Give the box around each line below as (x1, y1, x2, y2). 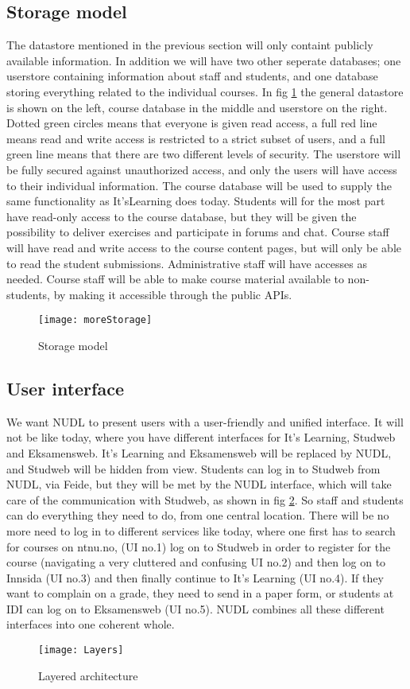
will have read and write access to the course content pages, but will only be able (6, 239, 401, 255)
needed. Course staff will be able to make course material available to (6, 271, 344, 287)
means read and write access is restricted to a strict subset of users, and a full (6, 130, 385, 146)
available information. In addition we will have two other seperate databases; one (6, 52, 401, 68)
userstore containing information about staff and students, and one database (6, 68, 378, 84)
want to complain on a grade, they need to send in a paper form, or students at (6, 585, 394, 601)
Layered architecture (38, 667, 138, 683)
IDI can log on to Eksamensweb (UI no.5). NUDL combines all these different (6, 600, 385, 617)
